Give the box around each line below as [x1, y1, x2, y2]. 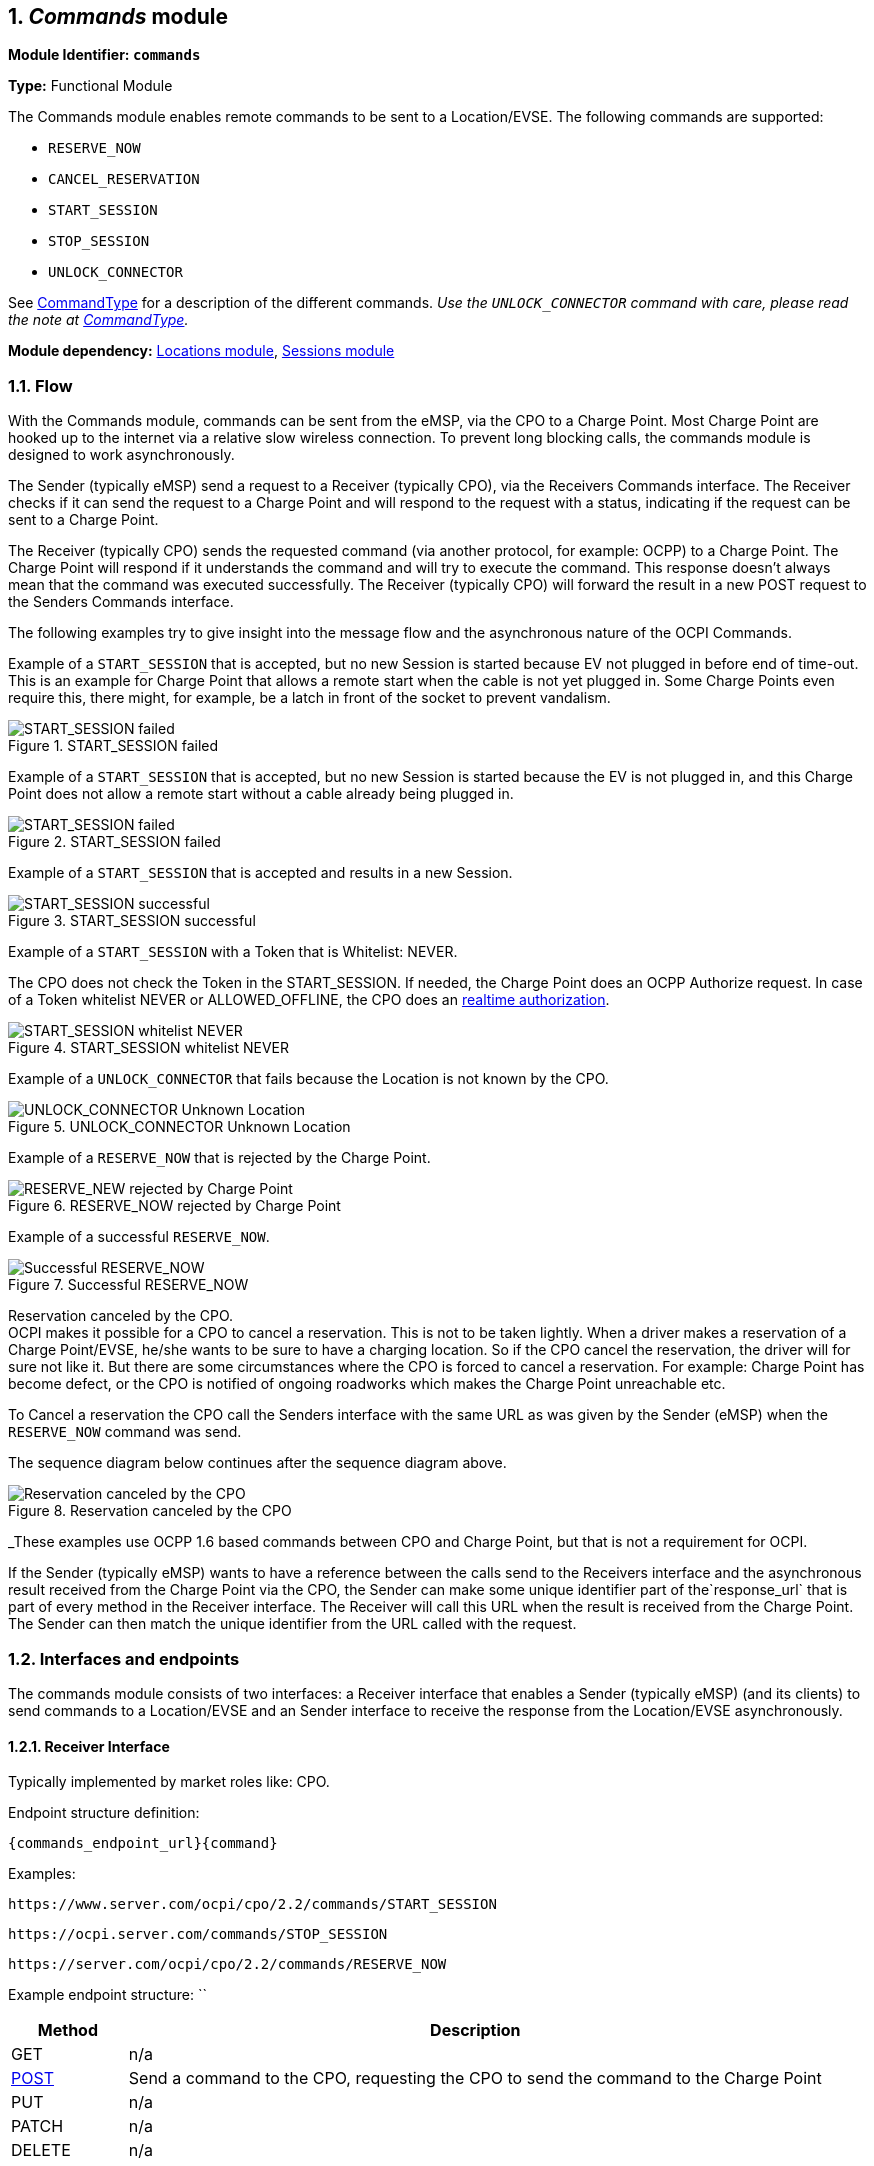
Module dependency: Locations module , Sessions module [8, 342, 395, 360]
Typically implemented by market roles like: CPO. [8, 1773, 330, 1791]
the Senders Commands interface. [8, 593, 234, 611]
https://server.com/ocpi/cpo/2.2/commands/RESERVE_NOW [8, 1956, 447, 1973]
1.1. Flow [8, 375, 73, 396]
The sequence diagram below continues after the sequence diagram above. [8, 1454, 507, 1472]
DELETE [11, 2140, 71, 2161]
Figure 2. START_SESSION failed [8, 833, 221, 851]
